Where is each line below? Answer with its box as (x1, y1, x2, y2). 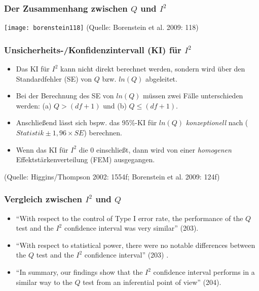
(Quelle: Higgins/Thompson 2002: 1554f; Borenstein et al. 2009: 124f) (4, 171, 220, 181)
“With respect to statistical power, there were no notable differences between (16, 239, 255, 250)
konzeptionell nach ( (186, 117, 248, 128)
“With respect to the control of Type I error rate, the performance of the (16, 212, 243, 223)
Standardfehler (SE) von (16, 73, 92, 84)
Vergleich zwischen (4, 193, 83, 205)
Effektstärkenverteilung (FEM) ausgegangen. (16, 154, 155, 165)
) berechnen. (84, 127, 122, 138)
